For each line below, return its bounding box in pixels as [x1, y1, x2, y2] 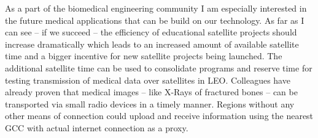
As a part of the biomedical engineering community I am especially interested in [5, 2, 307, 14]
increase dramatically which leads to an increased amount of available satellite [5, 37, 299, 50]
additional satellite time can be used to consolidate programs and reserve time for [5, 61, 312, 74]
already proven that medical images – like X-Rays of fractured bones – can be [5, 85, 298, 98]
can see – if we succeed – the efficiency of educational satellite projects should [5, 26, 297, 38]
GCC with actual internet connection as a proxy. [5, 121, 188, 134]
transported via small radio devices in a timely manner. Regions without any [5, 97, 295, 110]
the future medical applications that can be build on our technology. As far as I [5, 13, 304, 26]
